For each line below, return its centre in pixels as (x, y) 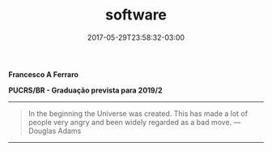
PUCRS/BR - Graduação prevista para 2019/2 (85, 90)
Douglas (42, 131)
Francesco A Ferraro (44, 74)
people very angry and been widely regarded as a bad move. (130, 122)
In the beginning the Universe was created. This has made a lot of (138, 113)
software (136, 15)
